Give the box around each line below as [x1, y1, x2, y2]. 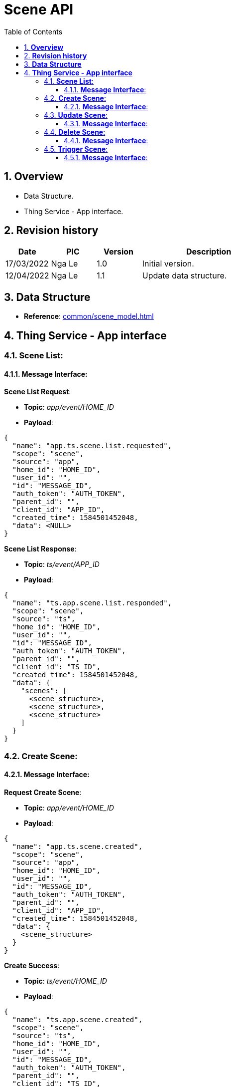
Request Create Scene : [4, 788, 82, 797]
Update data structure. [142, 271, 227, 281]
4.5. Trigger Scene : [44, 144, 108, 153]
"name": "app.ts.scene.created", [12, 842, 143, 850]
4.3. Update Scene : [44, 110, 108, 119]
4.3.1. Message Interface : [64, 119, 148, 128]
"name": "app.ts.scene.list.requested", [12, 442, 172, 450]
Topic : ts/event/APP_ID [24, 560, 100, 569]
